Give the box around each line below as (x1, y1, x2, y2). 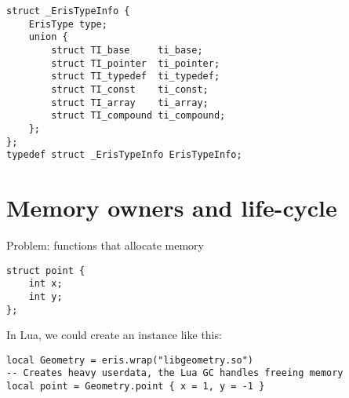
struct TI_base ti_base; (51, 44, 203, 56)
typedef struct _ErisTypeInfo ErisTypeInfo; (6, 149, 242, 161)
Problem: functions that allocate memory (6, 237, 204, 253)
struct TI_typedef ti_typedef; (51, 71, 220, 82)
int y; (28, 290, 63, 302)
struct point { (6, 265, 85, 276)
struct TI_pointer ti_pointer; (51, 57, 220, 69)
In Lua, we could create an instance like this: (6, 327, 222, 343)
